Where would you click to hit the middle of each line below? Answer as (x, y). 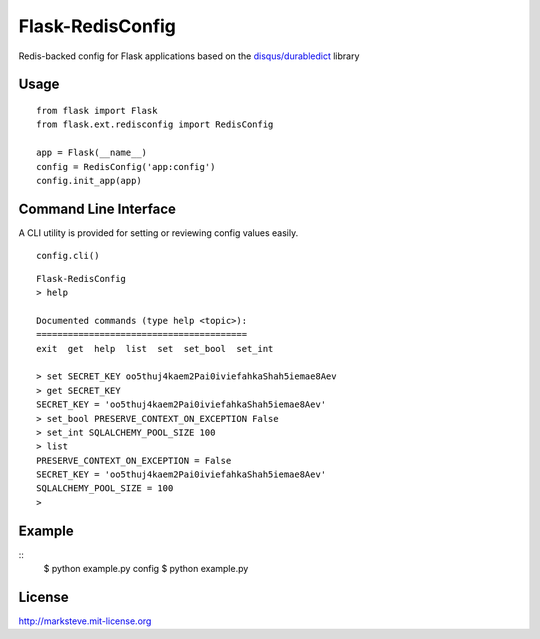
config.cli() (68, 256)
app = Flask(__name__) (92, 153)
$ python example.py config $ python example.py (146, 569)
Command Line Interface (97, 208)
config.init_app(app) (89, 180)
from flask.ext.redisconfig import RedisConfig (155, 124)
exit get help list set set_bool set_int (155, 348)
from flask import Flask (97, 110)
